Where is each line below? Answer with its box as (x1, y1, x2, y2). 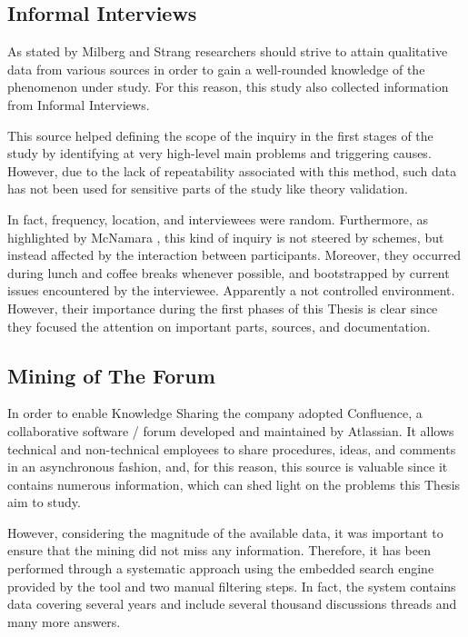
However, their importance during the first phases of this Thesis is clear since (7, 298, 438, 317)
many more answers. (7, 612, 121, 631)
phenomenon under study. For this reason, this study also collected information (7, 77, 449, 96)
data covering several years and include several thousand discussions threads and (7, 594, 457, 613)
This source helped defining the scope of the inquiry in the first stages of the (7, 125, 433, 144)
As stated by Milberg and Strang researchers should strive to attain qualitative (7, 42, 448, 61)
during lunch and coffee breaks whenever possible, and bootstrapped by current (7, 263, 450, 282)
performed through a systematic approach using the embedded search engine (7, 559, 434, 578)
